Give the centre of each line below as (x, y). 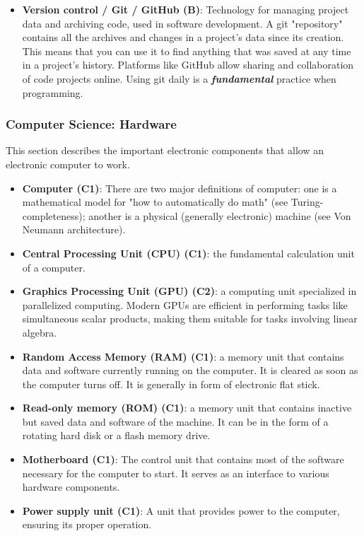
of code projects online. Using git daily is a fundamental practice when (179, 78)
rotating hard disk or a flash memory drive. (116, 435)
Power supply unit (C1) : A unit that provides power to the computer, (181, 510)
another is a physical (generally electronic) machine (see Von (220, 215)
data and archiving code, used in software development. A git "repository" (182, 23)
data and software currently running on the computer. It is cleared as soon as (190, 370)
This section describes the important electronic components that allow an (165, 150)
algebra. (40, 332)
